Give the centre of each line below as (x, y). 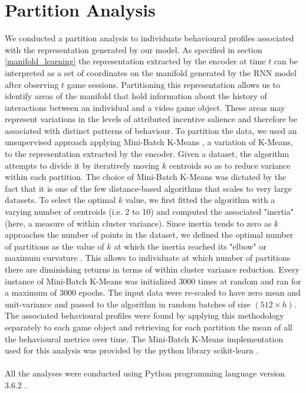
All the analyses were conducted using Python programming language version (145, 373)
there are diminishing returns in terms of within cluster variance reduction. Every (152, 269)
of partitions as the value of (55, 246)
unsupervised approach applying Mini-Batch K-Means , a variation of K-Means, (149, 142)
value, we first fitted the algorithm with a (200, 200)
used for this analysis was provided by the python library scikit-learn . (132, 350)
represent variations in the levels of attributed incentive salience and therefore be (151, 119)
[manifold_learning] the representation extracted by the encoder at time (135, 61)
